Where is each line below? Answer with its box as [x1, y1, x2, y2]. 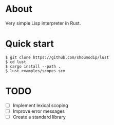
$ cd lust [5, 59, 27, 65]
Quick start [5, 38, 54, 50]
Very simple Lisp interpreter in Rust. [5, 20, 81, 26]
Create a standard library [12, 114, 66, 120]
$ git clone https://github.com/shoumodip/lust [5, 55, 109, 60]
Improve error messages [12, 108, 65, 114]
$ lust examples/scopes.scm [5, 68, 66, 73]
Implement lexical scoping [12, 102, 68, 108]
